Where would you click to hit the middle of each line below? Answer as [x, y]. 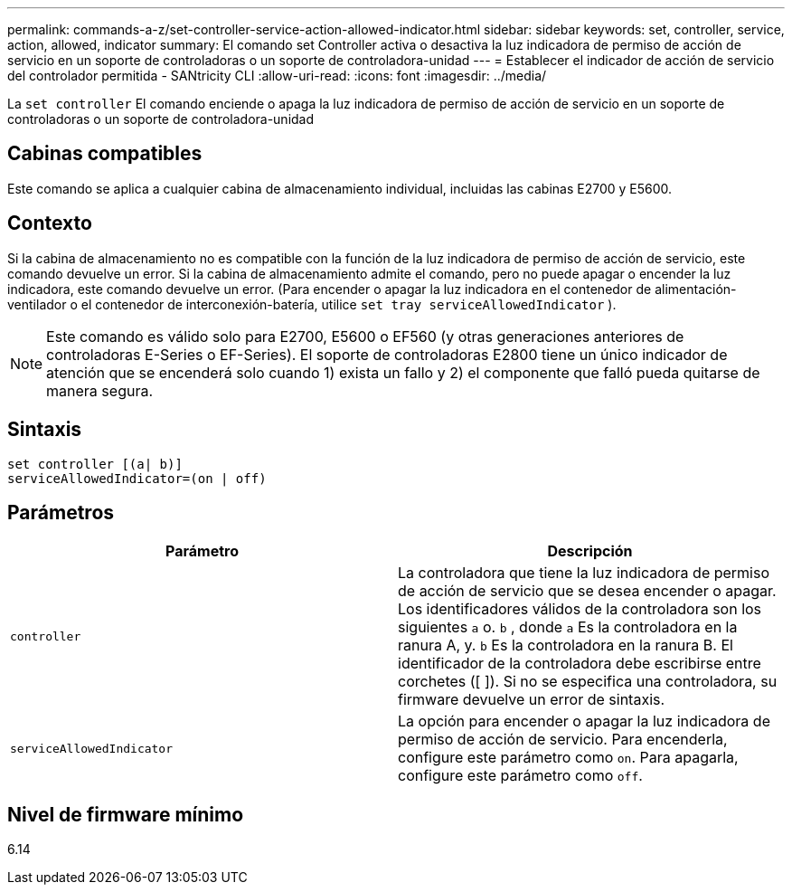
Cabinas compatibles [105, 154]
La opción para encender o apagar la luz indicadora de [584, 721]
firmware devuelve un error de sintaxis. [532, 700]
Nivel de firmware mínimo [126, 814]
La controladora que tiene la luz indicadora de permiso [584, 573]
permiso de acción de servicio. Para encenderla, [563, 740]
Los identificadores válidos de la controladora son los [580, 609]
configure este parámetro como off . [520, 776]
